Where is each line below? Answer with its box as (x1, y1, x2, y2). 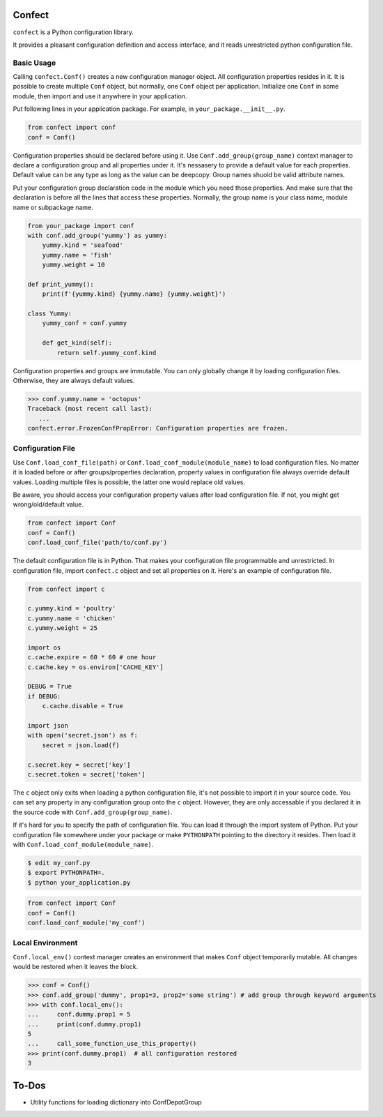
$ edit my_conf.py (27, 859, 91, 867)
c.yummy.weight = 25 (27, 624, 97, 632)
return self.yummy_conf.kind (56, 349, 157, 357)
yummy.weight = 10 (42, 261, 105, 269)
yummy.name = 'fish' (42, 251, 113, 259)
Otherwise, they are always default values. (13, 376, 135, 384)
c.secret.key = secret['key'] (27, 760, 131, 769)
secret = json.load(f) (42, 741, 120, 749)
